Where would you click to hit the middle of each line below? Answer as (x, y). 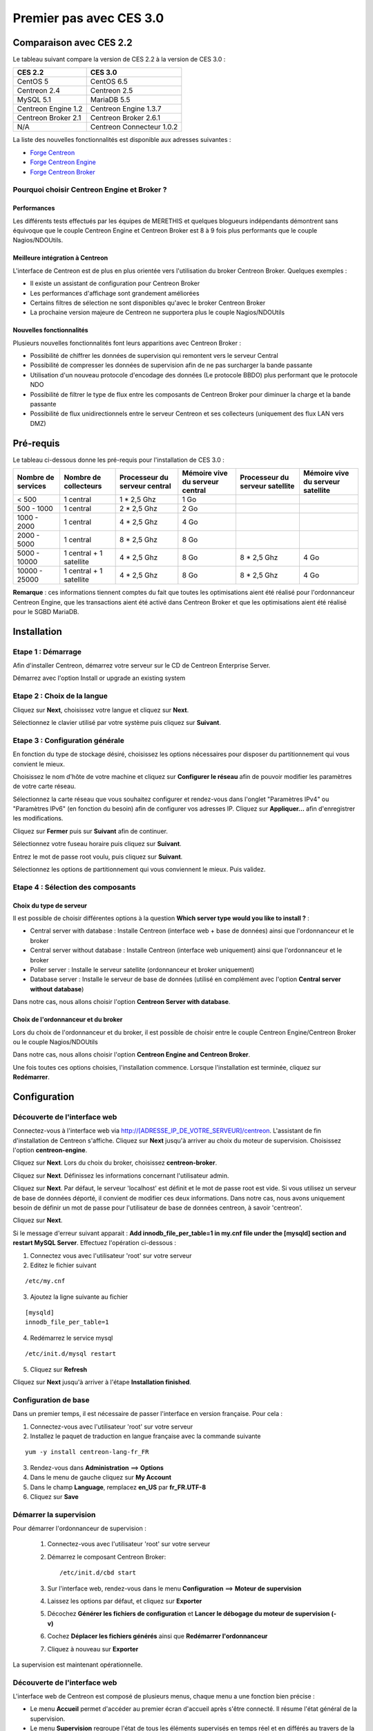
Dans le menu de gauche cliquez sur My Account (101, 1478)
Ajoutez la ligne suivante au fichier (79, 1297)
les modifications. (38, 818)
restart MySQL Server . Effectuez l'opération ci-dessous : (94, 1243)
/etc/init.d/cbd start (98, 1573)
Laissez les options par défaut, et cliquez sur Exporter (125, 1601)
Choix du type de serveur (50, 905)
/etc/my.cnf (45, 1281)
